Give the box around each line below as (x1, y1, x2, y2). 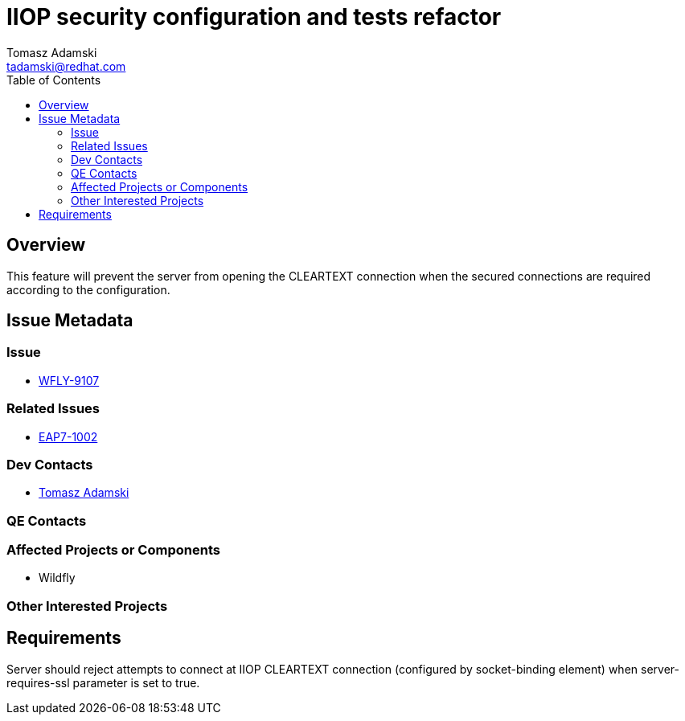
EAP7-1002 (39, 429, 98, 444)
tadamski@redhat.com (6, 59, 126, 73)
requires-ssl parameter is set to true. (6, 675, 200, 690)
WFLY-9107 (39, 373, 100, 387)
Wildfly (39, 571, 76, 585)
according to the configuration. (6, 282, 170, 297)
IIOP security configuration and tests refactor (6, 3, 502, 31)
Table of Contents (6, 72, 101, 87)
